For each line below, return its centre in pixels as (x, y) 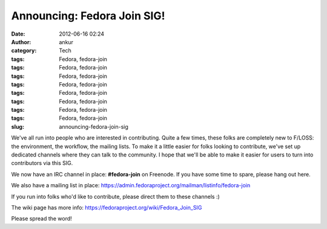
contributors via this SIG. (42, 163)
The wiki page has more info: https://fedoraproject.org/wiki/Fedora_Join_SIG (107, 207)
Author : (21, 42)
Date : (18, 34)
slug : (18, 126)
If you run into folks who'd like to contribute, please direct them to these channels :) (116, 196)
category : (24, 51)
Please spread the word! (41, 219)
